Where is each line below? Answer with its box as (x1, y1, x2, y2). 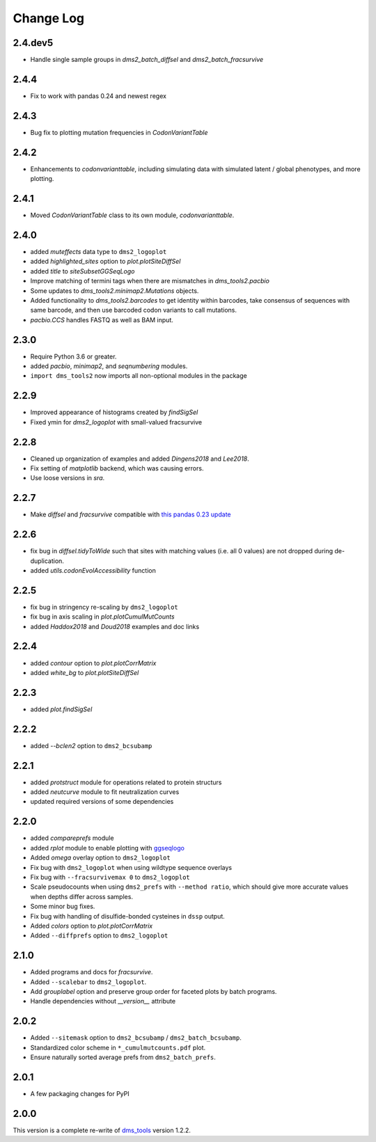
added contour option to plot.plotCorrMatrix (30, 658, 157, 667)
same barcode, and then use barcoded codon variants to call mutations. (30, 306, 237, 315)
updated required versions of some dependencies (30, 798, 174, 806)
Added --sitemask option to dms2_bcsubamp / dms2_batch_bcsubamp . (30, 1033, 242, 1042)
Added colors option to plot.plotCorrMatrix (30, 921, 153, 930)
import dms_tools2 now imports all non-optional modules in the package (30, 372, 247, 380)
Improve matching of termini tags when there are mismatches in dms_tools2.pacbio (30, 277, 269, 285)
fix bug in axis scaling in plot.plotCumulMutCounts (30, 612, 175, 621)
